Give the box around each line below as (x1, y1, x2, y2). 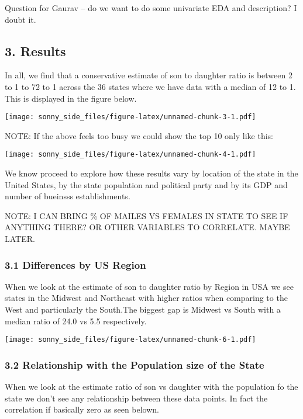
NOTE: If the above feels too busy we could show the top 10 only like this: (5, 129, 273, 141)
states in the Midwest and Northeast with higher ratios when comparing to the (5, 292, 288, 304)
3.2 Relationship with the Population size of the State (5, 357, 264, 372)
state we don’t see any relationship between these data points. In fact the (5, 392, 268, 404)
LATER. (5, 233, 35, 245)
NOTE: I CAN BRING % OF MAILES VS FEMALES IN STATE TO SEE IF (5, 209, 288, 221)
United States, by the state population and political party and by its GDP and (5, 178, 288, 191)
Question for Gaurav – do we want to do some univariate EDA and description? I (5, 2, 297, 13)
